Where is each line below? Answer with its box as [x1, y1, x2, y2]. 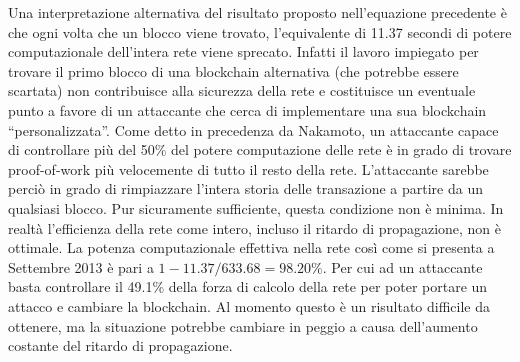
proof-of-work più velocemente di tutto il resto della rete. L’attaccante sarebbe [8, 158, 489, 179]
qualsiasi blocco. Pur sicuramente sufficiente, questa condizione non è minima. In [8, 197, 504, 218]
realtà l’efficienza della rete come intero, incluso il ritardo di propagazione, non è [8, 217, 502, 238]
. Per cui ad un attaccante [322, 256, 483, 277]
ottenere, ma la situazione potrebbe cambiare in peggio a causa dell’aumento [8, 315, 478, 336]
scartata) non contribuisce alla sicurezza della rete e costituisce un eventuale [8, 80, 476, 101]
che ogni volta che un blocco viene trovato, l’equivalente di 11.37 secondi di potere [8, 21, 512, 42]
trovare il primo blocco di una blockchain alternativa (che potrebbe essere [8, 60, 459, 81]
